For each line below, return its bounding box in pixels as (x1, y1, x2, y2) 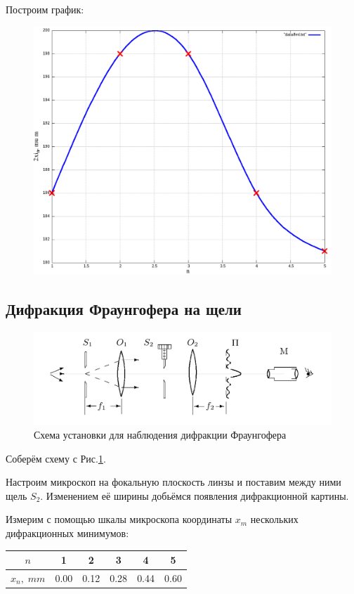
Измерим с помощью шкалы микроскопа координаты (6, 512, 232, 527)
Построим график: (6, 2, 84, 16)
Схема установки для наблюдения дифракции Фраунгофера (34, 427, 287, 442)
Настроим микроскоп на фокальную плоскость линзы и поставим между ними (6, 474, 341, 489)
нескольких (250, 512, 299, 527)
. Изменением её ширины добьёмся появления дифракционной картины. (40, 488, 349, 503)
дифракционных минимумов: (6, 526, 129, 541)
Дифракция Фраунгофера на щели (6, 297, 242, 319)
